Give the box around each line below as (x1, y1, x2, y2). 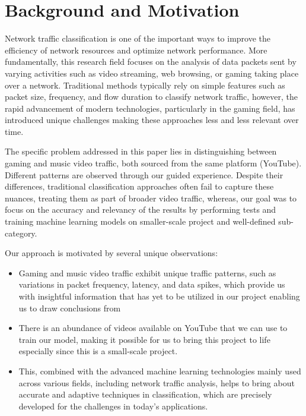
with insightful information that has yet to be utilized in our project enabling (18, 290, 300, 302)
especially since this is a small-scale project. (18, 345, 178, 357)
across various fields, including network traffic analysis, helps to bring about (18, 376, 295, 389)
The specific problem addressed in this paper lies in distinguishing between (5, 145, 277, 157)
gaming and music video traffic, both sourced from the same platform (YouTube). (5, 157, 302, 169)
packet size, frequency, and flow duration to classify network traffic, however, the (5, 90, 298, 103)
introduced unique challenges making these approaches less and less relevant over (5, 114, 299, 126)
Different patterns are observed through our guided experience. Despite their (5, 168, 283, 181)
